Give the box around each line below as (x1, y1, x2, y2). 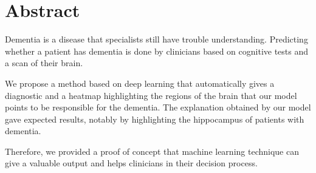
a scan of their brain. (5, 56, 83, 69)
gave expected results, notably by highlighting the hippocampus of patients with (5, 112, 304, 125)
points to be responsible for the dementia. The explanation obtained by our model (5, 101, 311, 114)
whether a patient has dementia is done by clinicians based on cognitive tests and (5, 44, 309, 57)
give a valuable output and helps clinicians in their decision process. (5, 157, 258, 169)
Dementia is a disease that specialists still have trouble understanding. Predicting (5, 33, 308, 46)
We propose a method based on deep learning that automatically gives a (5, 76, 275, 89)
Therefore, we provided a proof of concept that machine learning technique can (5, 144, 299, 157)
